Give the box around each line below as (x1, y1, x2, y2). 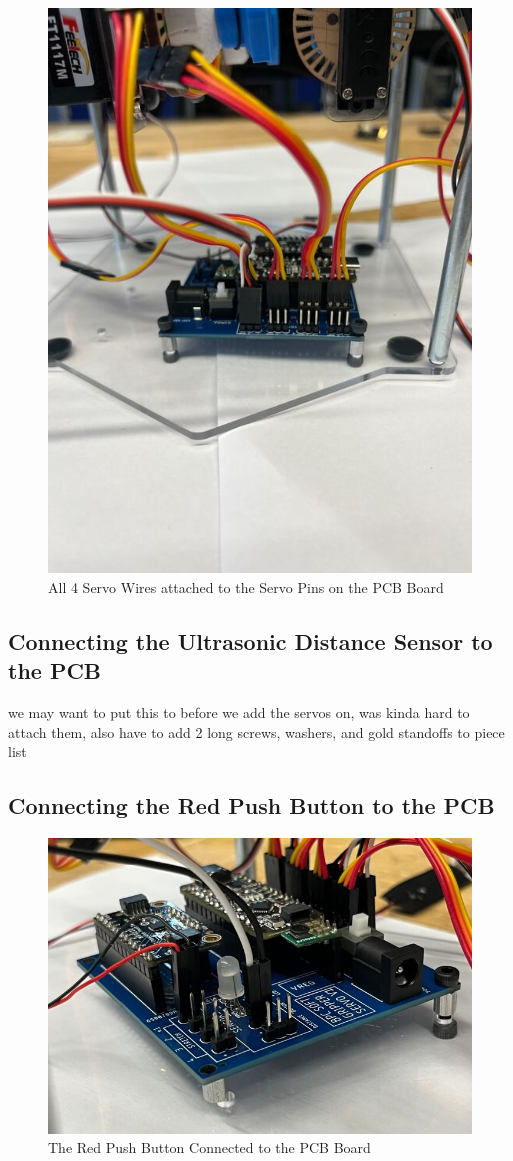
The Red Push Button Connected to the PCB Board (48, 1137, 371, 1158)
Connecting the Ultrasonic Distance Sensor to (8, 625, 493, 656)
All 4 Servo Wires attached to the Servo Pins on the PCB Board (48, 576, 444, 597)
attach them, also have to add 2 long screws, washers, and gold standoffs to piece (8, 721, 505, 742)
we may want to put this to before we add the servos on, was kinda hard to (8, 702, 470, 723)
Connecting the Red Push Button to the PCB (8, 790, 495, 821)
